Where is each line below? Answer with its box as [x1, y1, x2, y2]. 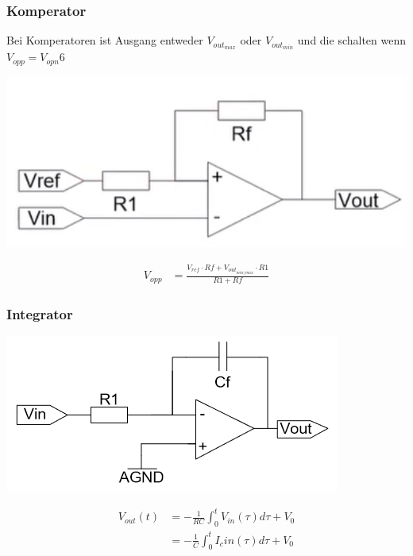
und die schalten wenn [297, 32, 407, 48]
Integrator [6, 303, 73, 323]
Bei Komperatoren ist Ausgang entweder [6, 32, 203, 48]
